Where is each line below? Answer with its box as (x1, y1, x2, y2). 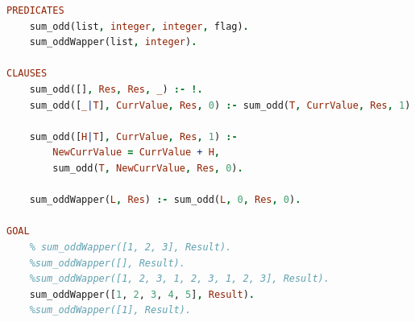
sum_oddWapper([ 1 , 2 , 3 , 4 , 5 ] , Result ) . (29, 288, 255, 300)
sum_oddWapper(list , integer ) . (29, 36, 197, 48)
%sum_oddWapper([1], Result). (29, 304, 192, 316)
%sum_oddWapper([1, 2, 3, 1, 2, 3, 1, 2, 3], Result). (29, 273, 330, 285)
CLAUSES (6, 68, 48, 80)
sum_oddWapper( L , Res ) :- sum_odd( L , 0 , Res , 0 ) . (29, 194, 301, 206)
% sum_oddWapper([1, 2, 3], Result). (29, 241, 232, 253)
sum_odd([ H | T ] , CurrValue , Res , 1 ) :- (29, 130, 238, 142)
